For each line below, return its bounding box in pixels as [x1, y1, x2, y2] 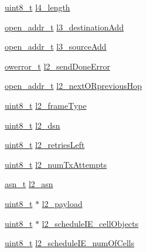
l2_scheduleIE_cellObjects [42, 217, 139, 229]
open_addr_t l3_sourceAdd [5, 40, 107, 53]
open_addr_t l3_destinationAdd [5, 20, 124, 33]
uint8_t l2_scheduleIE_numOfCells [5, 237, 135, 249]
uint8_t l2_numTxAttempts [5, 158, 107, 170]
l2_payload [42, 197, 83, 209]
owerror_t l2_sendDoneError [5, 60, 111, 72]
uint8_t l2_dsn [5, 119, 60, 131]
